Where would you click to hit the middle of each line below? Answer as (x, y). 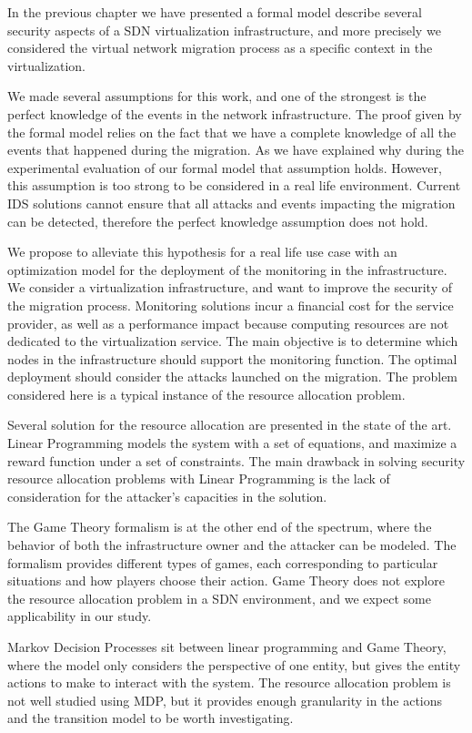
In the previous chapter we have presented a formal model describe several (215, 12)
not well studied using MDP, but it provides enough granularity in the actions (225, 700)
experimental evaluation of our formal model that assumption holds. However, (225, 167)
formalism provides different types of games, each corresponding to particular (223, 562)
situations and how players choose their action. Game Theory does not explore (226, 580)
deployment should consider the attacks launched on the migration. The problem (233, 377)
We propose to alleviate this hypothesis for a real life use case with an (202, 252)
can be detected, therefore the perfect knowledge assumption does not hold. (218, 221)
